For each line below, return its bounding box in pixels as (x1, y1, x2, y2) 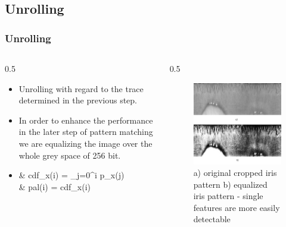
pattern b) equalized (193, 178, 268, 190)
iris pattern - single (193, 190, 263, 202)
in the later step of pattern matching (18, 125, 153, 138)
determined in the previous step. (18, 94, 137, 106)
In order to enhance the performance (18, 113, 153, 126)
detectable (193, 213, 231, 225)
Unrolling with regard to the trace (18, 82, 144, 94)
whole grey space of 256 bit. (18, 149, 121, 161)
